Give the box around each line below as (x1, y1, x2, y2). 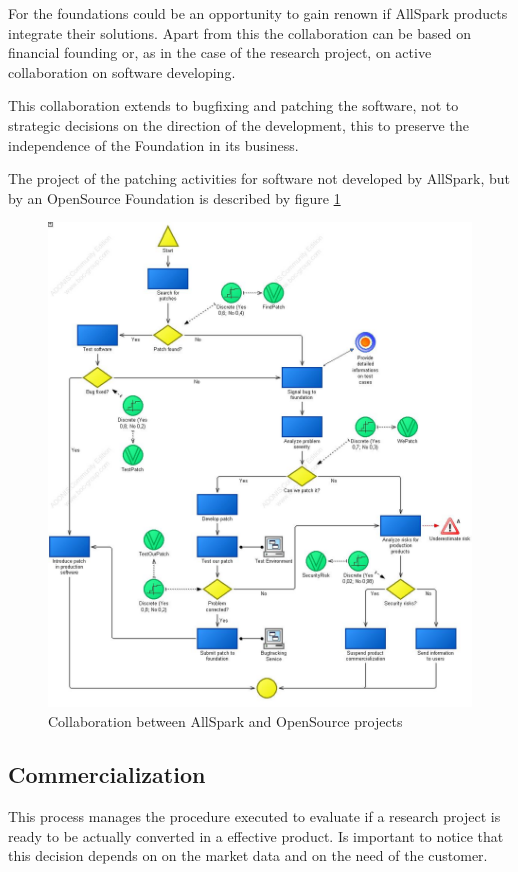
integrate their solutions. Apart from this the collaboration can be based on (8, 22, 471, 43)
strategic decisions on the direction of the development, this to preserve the (8, 114, 469, 135)
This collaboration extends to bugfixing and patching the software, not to (8, 95, 459, 116)
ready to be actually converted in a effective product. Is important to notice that (8, 825, 504, 846)
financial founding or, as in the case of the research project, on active (8, 42, 432, 63)
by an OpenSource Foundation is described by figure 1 (8, 187, 341, 208)
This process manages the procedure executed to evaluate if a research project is (8, 806, 501, 827)
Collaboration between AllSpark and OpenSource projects (48, 710, 403, 731)
